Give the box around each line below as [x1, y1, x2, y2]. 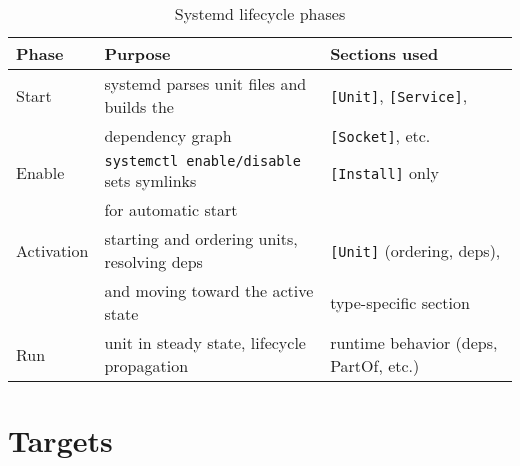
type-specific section [330, 290, 470, 314]
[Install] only [330, 161, 439, 184]
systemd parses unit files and [104, 72, 307, 95]
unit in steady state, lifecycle [104, 331, 306, 354]
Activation [16, 238, 89, 262]
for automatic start [104, 198, 238, 221]
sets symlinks [104, 169, 197, 192]
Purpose [104, 42, 171, 65]
